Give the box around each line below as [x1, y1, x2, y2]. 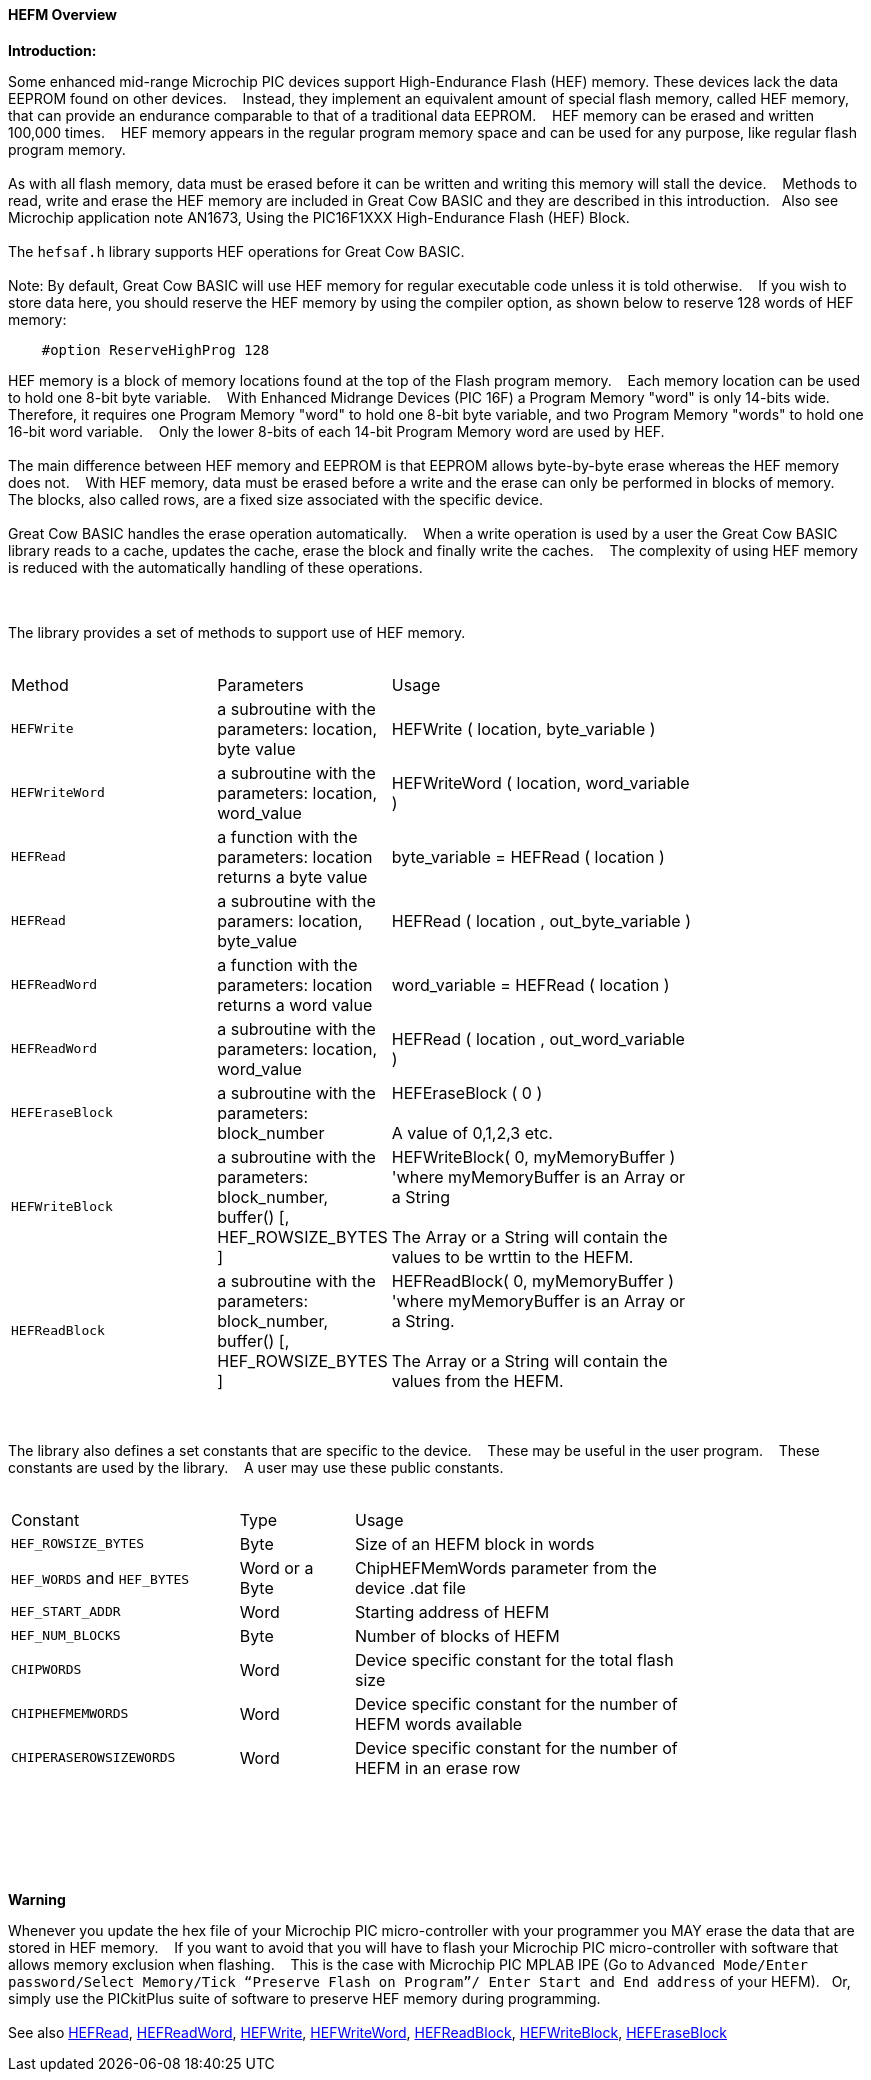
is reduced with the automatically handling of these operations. [8, 558, 423, 576]
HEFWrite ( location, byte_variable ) [391, 718, 656, 739]
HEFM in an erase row [354, 1757, 521, 1778]
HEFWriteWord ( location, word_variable [391, 772, 690, 793]
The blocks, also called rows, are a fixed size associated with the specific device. [8, 490, 543, 508]
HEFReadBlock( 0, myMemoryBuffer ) [391, 1270, 675, 1291]
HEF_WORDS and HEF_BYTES [11, 1567, 190, 1588]
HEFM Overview [8, 6, 117, 23]
